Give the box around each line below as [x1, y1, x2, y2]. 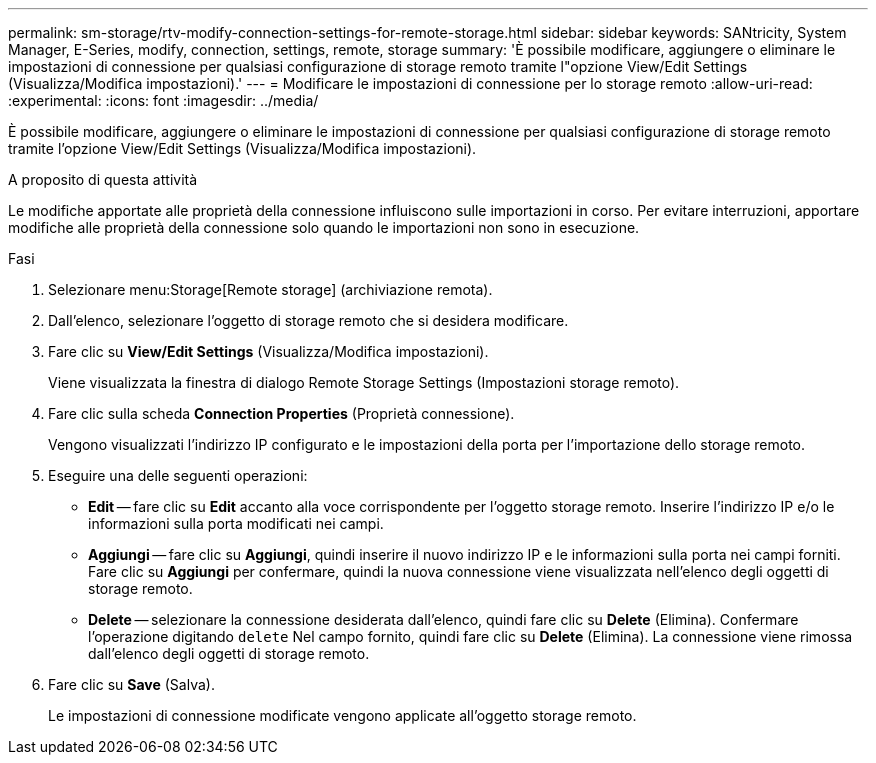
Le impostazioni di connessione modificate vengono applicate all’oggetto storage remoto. [48, 707, 637, 724]
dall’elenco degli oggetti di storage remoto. [88, 645, 370, 662]
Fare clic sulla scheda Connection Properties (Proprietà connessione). [48, 405, 515, 422]
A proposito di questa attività [8, 171, 198, 188]
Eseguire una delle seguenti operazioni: [48, 467, 308, 484]
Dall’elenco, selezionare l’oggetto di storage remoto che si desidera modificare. [48, 312, 569, 329]
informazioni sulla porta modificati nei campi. [88, 515, 384, 532]
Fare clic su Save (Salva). [48, 676, 215, 693]
